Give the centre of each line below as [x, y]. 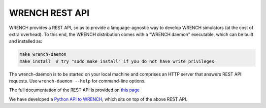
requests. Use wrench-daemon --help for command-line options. [77, 81]
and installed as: [26, 41]
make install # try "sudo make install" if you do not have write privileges [117, 61]
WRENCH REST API [49, 13]
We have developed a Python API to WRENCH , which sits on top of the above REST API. [98, 99]
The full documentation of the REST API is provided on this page [74, 90]
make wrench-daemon [43, 54]
